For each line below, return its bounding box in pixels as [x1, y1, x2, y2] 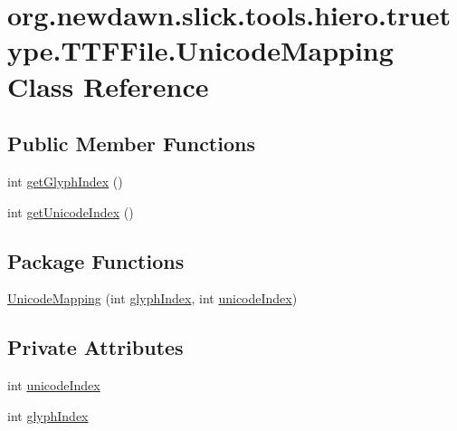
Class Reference [7, 67, 209, 104]
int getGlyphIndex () [7, 171, 123, 190]
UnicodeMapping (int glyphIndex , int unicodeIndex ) [7, 289, 298, 308]
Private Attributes [7, 333, 184, 361]
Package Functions [7, 246, 185, 274]
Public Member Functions [7, 129, 255, 158]
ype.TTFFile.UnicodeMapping [7, 32, 394, 69]
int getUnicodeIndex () [7, 202, 134, 221]
